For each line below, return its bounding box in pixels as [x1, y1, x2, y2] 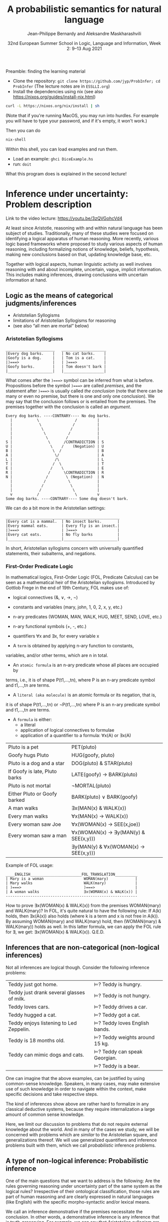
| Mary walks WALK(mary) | [5, 881, 138, 886]
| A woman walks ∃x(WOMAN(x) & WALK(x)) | [5, 890, 138, 895]
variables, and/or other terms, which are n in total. [5, 652, 109, 658]
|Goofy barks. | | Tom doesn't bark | [5, 364, 107, 369]
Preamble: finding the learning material [5, 68, 86, 74]
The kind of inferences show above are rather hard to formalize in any [5, 1100, 149, 1107]
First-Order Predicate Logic [5, 563, 74, 570]
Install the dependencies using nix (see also [12, 88, 103, 94]
